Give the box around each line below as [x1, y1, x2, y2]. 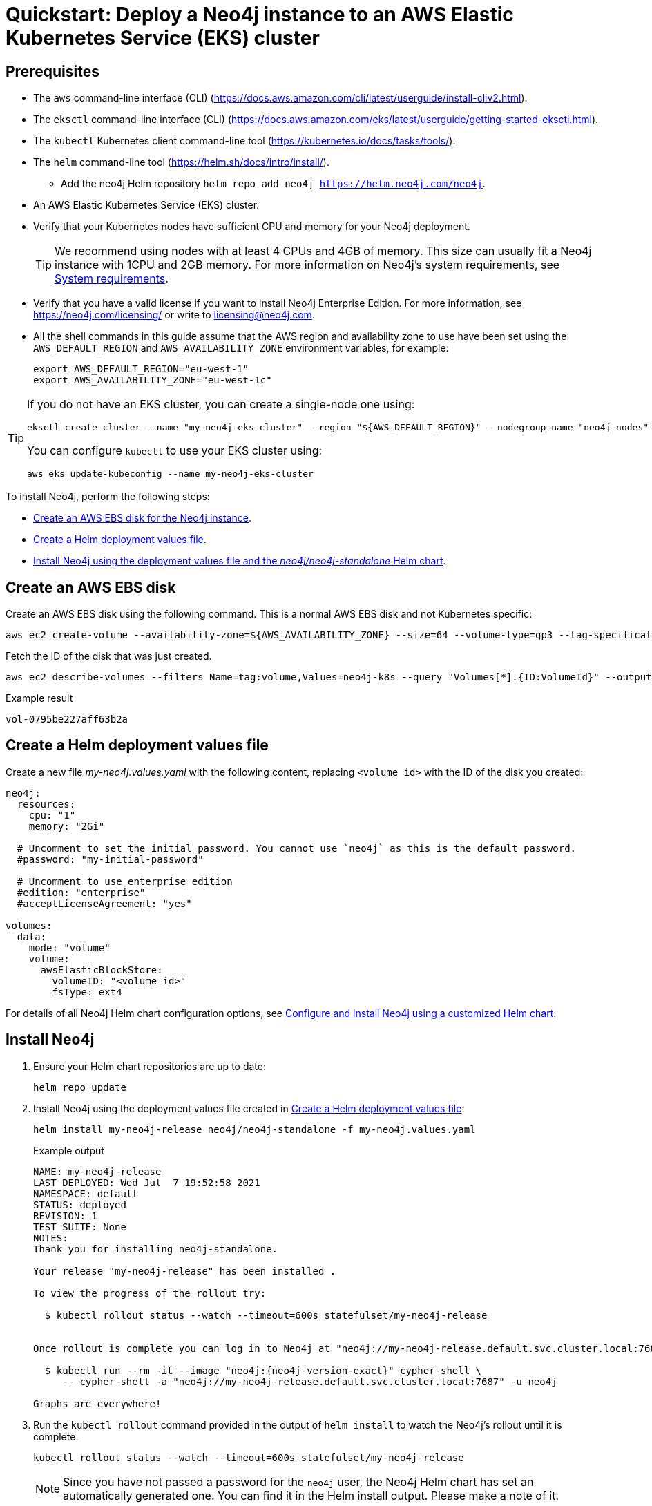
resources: [17, 798, 76, 810]
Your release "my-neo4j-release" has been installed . [33, 1265, 336, 1277]
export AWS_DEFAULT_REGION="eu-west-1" [33, 363, 249, 375]
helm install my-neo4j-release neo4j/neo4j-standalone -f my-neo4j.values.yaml [33, 1123, 476, 1135]
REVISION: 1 [33, 1210, 97, 1221]
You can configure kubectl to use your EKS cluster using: [27, 444, 323, 458]
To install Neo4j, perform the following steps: [6, 490, 210, 503]
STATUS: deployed [33, 1199, 126, 1210]
